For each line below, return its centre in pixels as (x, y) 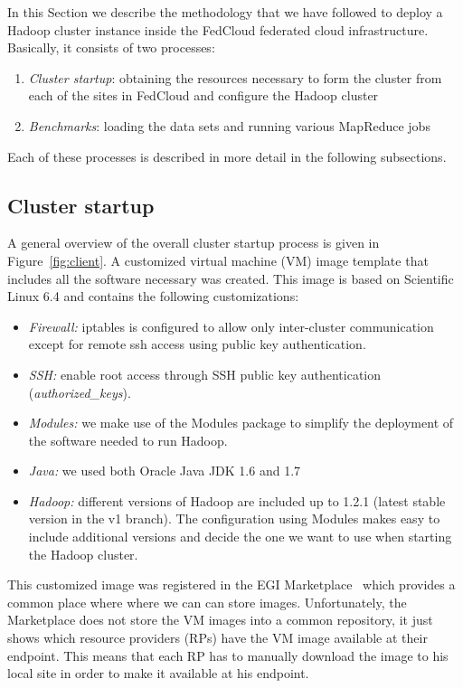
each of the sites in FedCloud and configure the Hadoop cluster (203, 95)
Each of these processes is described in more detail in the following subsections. (227, 156)
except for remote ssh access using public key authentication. (197, 344)
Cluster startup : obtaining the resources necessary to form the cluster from (235, 77)
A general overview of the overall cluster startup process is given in (194, 243)
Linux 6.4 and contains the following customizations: (153, 296)
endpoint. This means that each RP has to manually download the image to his (228, 655)
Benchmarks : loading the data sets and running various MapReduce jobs (229, 125)
